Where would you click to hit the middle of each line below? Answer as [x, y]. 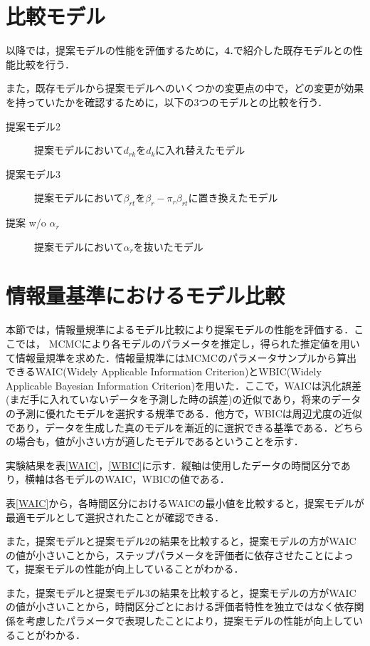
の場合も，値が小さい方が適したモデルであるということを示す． [155, 441]
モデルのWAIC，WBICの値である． [147, 479]
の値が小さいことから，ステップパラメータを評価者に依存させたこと [165, 554]
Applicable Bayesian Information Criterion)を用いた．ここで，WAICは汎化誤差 [184, 385]
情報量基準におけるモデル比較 [146, 295]
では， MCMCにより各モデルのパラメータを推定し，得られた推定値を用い [187, 343]
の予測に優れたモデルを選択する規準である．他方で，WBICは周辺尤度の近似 [184, 413]
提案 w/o [26, 223]
